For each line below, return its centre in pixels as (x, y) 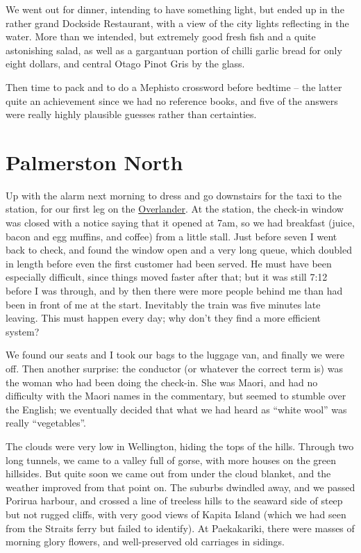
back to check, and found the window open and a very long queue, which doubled (179, 250)
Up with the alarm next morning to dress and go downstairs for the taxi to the (174, 195)
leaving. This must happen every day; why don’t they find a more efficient (163, 318)
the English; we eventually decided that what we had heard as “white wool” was (176, 409)
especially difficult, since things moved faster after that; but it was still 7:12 (167, 277)
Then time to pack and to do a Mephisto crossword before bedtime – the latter (174, 86)
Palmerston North (94, 162)
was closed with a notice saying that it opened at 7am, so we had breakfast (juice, (180, 223)
